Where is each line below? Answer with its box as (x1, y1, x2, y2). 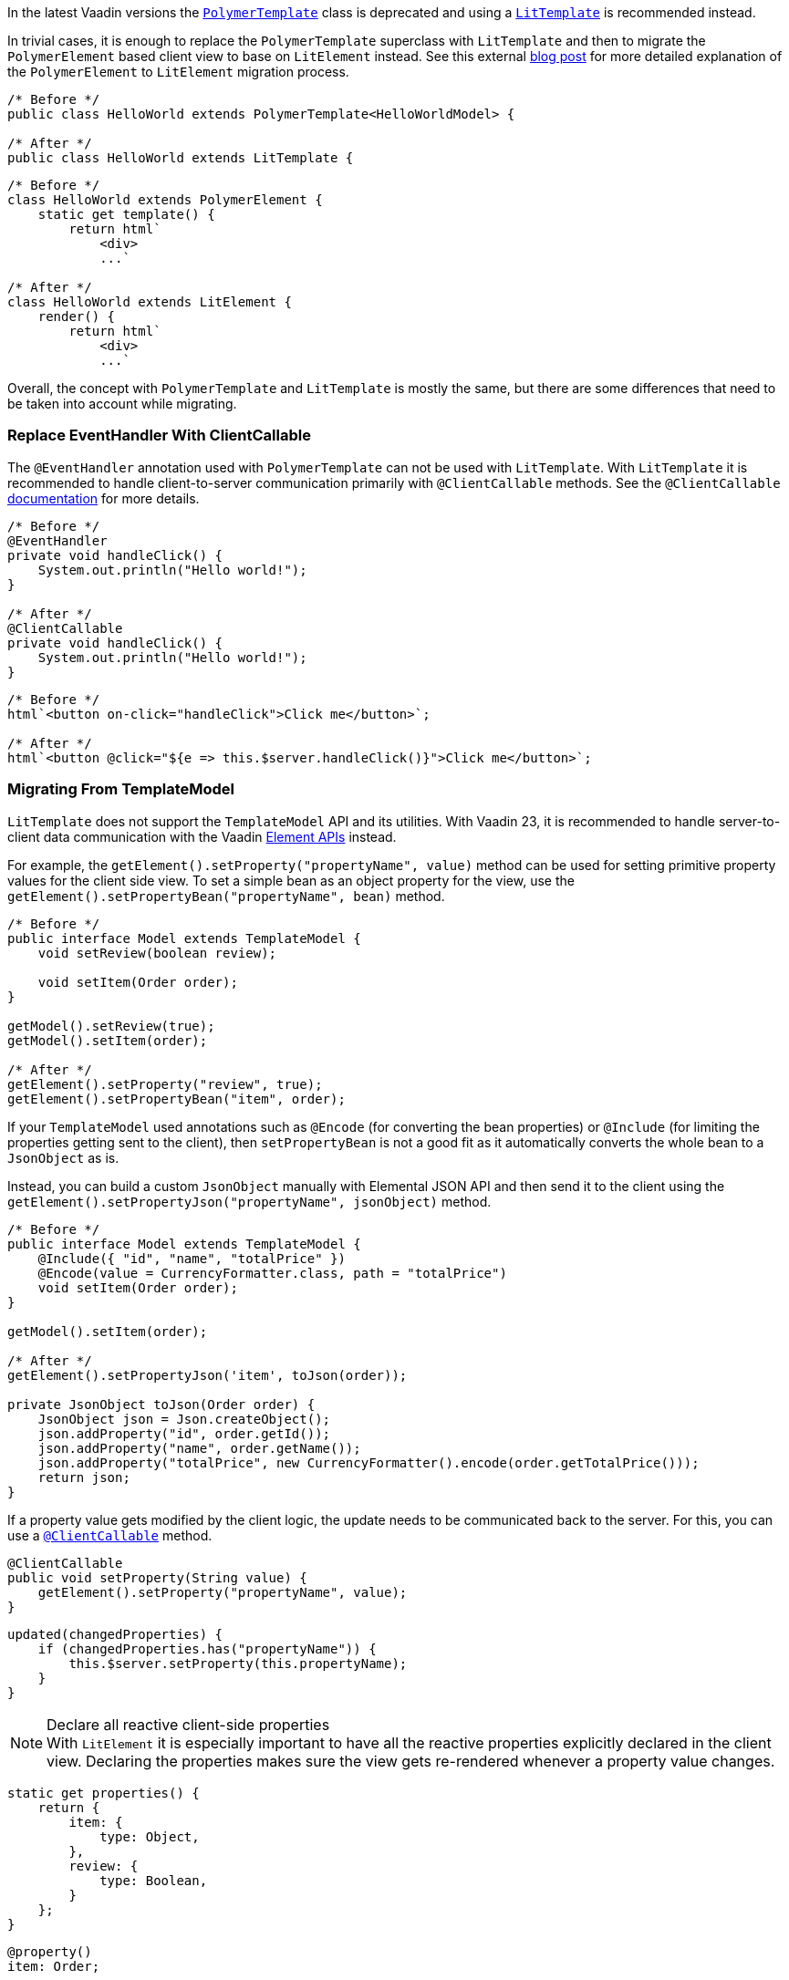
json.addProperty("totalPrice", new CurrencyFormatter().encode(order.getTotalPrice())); (37, 1455, 700, 1470)
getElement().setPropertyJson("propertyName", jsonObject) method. (7, 1193, 492, 1209)
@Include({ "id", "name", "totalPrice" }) (37, 1250, 346, 1266)
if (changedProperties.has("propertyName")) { (37, 1641, 377, 1656)
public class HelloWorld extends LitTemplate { (7, 150, 354, 165)
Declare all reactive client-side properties (47, 1715, 330, 1734)
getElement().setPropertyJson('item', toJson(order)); (7, 1367, 408, 1383)
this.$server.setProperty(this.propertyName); (68, 1655, 408, 1671)
